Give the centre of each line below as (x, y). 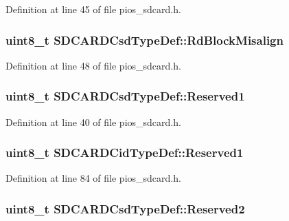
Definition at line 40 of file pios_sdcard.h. (93, 122)
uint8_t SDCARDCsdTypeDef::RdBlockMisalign (144, 40)
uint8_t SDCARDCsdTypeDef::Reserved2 (125, 208)
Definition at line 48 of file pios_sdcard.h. (93, 65)
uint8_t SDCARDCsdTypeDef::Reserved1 (125, 96)
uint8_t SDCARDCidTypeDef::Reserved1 (125, 152)
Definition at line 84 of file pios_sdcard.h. (93, 178)
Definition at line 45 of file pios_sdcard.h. (93, 9)
